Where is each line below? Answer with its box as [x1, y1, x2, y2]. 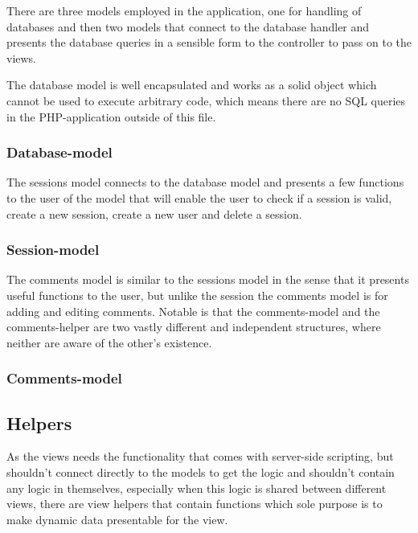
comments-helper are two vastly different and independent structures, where [6, 318, 381, 335]
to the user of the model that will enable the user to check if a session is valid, [6, 189, 392, 206]
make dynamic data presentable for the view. [6, 510, 228, 527]
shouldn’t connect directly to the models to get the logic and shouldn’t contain [6, 463, 395, 480]
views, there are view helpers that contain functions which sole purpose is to [6, 495, 383, 512]
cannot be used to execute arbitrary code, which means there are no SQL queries [6, 92, 406, 109]
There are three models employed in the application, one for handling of [6, 2, 362, 18]
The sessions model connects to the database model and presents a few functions [6, 174, 404, 191]
